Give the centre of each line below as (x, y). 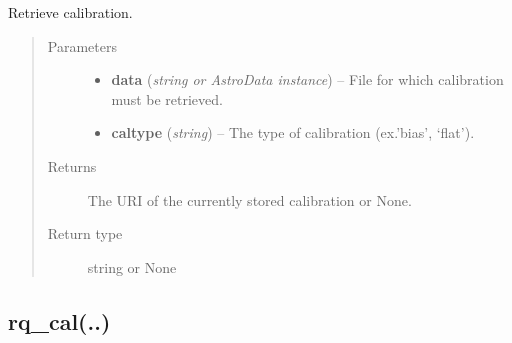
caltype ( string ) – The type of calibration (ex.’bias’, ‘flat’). (293, 132)
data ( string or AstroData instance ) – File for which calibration (307, 79)
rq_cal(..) (59, 320)
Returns (72, 165)
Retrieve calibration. (70, 12)
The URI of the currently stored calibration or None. (249, 199)
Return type (85, 233)
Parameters (82, 45)
